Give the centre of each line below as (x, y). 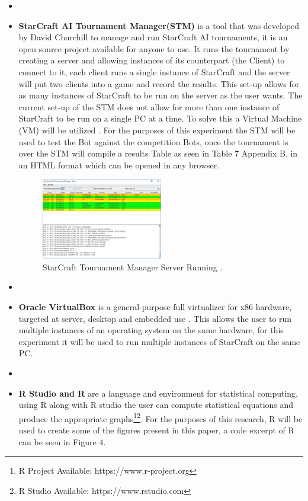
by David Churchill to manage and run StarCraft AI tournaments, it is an (153, 37)
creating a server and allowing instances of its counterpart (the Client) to (152, 60)
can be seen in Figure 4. (62, 441)
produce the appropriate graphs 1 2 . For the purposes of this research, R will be (161, 417)
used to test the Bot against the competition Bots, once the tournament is (153, 141)
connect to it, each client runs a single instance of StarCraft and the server (154, 71)
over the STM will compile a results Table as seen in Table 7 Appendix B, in (158, 153)
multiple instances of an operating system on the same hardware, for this (151, 330)
